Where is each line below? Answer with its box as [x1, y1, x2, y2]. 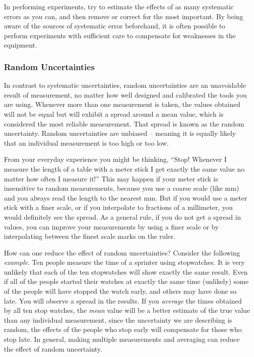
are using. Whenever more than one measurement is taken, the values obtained [4, 99, 241, 109]
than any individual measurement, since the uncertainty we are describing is [4, 314, 232, 325]
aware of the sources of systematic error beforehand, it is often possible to [4, 21, 226, 31]
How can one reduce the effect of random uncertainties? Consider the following [4, 247, 240, 257]
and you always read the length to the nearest [4, 192, 142, 203]
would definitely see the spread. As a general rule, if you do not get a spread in [4, 211, 241, 222]
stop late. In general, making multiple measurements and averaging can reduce [4, 334, 240, 344]
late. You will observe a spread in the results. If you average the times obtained [4, 295, 242, 306]
